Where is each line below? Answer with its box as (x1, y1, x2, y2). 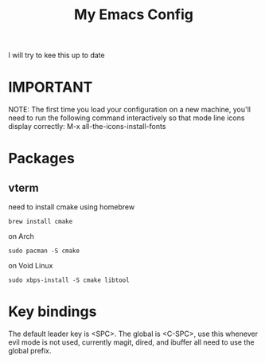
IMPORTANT (8, 78, 93, 96)
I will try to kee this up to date (8, 50, 105, 60)
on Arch (8, 232, 34, 241)
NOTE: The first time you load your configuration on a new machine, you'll (8, 105, 251, 115)
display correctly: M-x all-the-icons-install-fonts (8, 122, 166, 131)
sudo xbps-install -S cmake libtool (8, 276, 130, 284)
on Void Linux (8, 261, 53, 271)
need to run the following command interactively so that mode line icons (8, 113, 245, 123)
